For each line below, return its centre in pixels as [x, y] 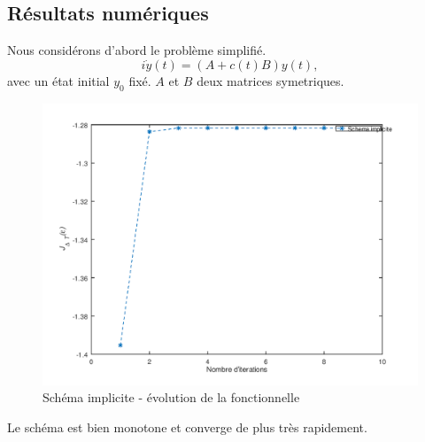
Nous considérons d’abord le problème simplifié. [137, 50]
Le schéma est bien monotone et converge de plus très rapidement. [187, 426]
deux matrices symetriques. [270, 80]
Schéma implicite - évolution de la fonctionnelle [171, 397]
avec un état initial [58, 80]
